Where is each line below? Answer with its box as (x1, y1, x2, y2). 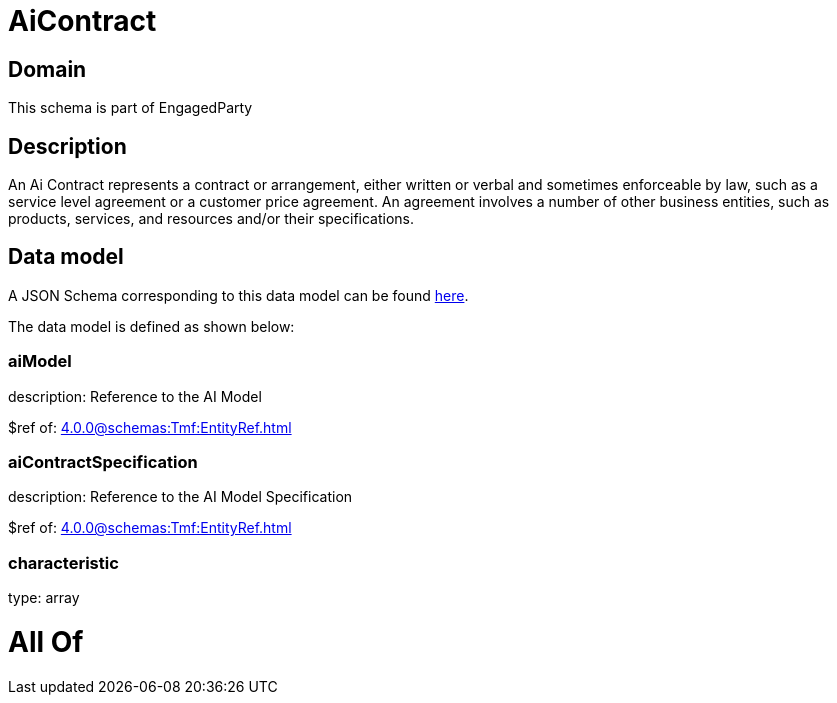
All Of (8, 624, 84, 659)
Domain (8, 56, 87, 82)
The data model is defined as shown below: (8, 317, 295, 335)
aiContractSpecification (8, 451, 198, 472)
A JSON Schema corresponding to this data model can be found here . (8, 286, 469, 304)
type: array (8, 589, 80, 607)
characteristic (8, 552, 119, 573)
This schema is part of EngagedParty (8, 99, 253, 117)
